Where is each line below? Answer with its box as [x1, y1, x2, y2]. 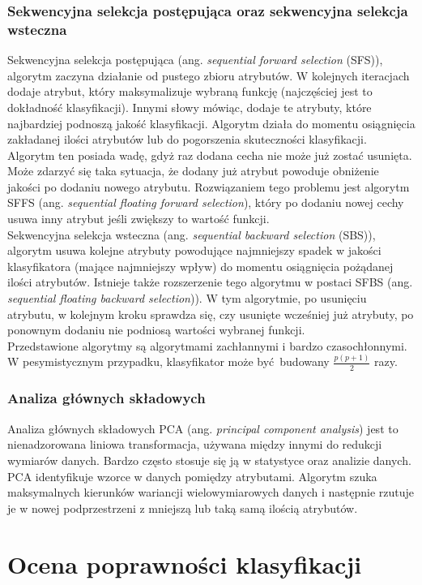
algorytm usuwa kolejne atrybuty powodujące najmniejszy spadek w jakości [7, 242, 382, 259]
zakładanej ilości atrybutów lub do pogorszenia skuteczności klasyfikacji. [7, 131, 367, 148]
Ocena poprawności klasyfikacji [7, 547, 362, 580]
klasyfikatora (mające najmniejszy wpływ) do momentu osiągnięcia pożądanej [7, 257, 394, 274]
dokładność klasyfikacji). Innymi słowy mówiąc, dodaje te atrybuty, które [7, 98, 372, 115]
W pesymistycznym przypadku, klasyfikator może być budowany [7, 353, 330, 370]
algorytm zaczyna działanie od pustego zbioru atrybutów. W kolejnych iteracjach [7, 67, 410, 84]
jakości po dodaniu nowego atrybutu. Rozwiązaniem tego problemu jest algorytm [7, 178, 410, 195]
